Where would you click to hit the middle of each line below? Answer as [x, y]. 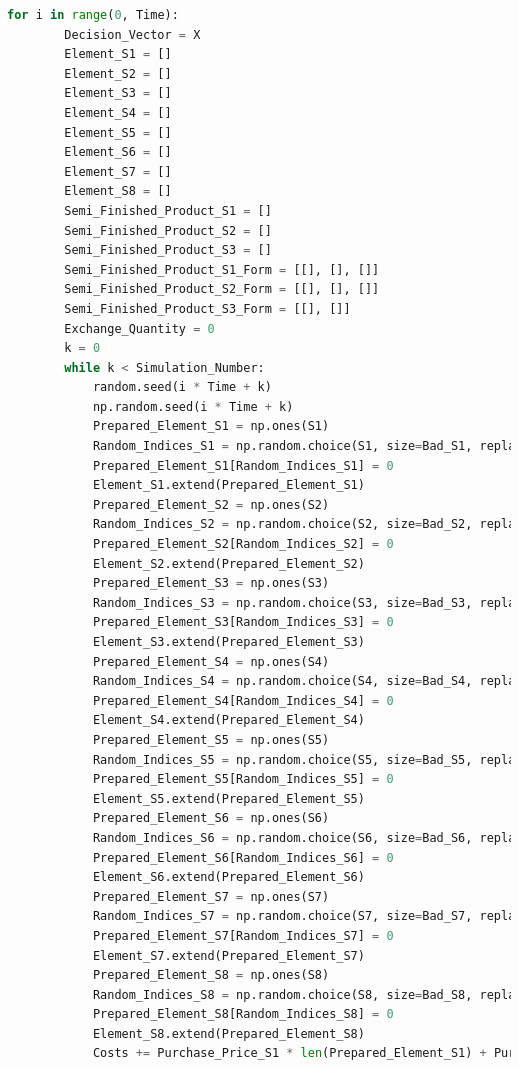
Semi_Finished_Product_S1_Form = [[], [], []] [222, 269]
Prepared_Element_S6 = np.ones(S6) [211, 818]
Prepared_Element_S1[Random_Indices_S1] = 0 [243, 465]
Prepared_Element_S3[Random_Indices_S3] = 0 [243, 622]
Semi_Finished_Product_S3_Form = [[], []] [207, 308]
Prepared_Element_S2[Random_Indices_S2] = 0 [243, 544]
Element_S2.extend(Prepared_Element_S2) [228, 563]
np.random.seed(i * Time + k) [193, 406]
